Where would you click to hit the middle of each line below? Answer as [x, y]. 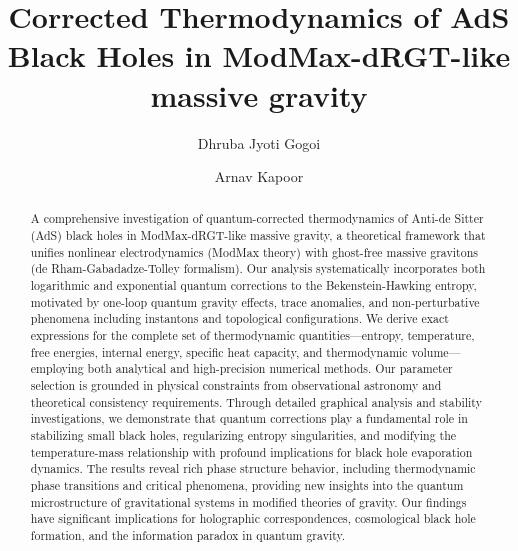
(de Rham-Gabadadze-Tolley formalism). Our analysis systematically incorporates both [258, 268]
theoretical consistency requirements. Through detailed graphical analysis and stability [256, 401]
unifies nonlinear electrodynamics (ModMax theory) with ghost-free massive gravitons [254, 251]
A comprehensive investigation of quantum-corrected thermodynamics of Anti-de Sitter [257, 218]
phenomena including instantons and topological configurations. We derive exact [239, 318]
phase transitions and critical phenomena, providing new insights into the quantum [247, 484]
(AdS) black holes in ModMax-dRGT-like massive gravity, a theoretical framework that [258, 235]
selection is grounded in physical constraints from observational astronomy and [236, 385]
